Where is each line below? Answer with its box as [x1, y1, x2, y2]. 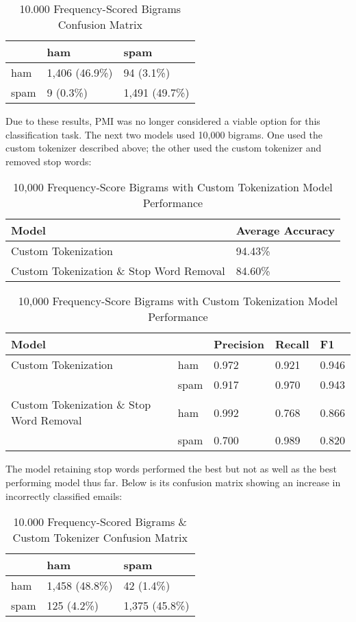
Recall [275, 336, 309, 352]
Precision [214, 336, 264, 352]
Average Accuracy [236, 222, 335, 239]
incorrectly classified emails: [5, 488, 123, 503]
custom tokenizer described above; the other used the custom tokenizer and [5, 141, 322, 155]
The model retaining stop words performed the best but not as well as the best [5, 462, 337, 476]
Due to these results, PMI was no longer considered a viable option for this [5, 114, 320, 128]
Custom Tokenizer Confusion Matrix [12, 529, 188, 546]
